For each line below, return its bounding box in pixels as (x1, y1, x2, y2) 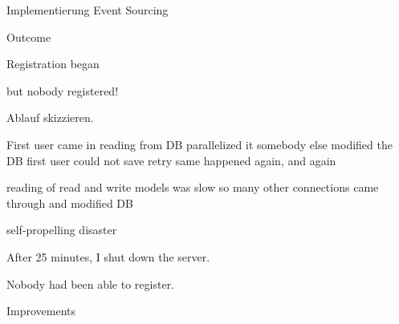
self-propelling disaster (6, 221, 117, 238)
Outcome (6, 28, 51, 45)
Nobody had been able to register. (6, 275, 175, 292)
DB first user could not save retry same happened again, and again (6, 152, 336, 168)
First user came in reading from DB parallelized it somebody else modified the (6, 136, 393, 152)
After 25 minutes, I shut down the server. (6, 248, 210, 265)
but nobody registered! (6, 82, 119, 99)
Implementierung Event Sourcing (6, 2, 169, 18)
